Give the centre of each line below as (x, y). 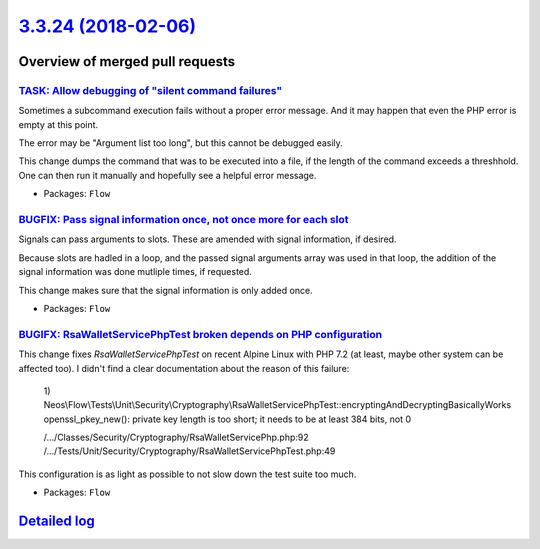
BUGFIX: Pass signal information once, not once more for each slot (183, 220)
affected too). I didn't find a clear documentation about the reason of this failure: (184, 368)
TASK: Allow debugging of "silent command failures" (150, 90)
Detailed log (56, 521)
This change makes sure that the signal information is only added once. (166, 290)
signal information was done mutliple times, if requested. (135, 272)
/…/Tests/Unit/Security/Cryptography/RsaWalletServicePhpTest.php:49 (189, 451)
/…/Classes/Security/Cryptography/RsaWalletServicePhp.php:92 (176, 437)
